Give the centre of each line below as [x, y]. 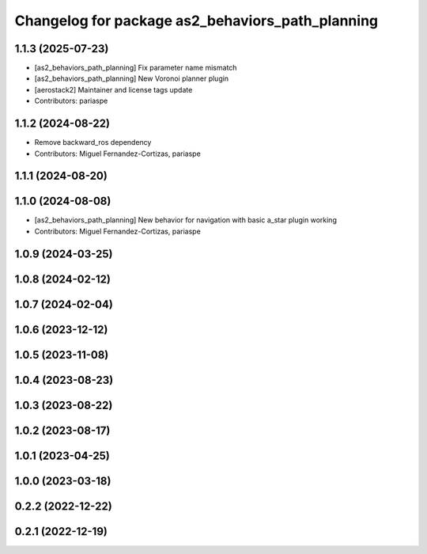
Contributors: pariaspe [71, 101]
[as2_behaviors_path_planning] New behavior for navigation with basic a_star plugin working [186, 220]
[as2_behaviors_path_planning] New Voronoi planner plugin [132, 78]
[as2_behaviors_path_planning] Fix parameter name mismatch [136, 68]
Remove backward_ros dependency [93, 142]
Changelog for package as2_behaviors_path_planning [196, 21]
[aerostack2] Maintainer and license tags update [113, 89]
